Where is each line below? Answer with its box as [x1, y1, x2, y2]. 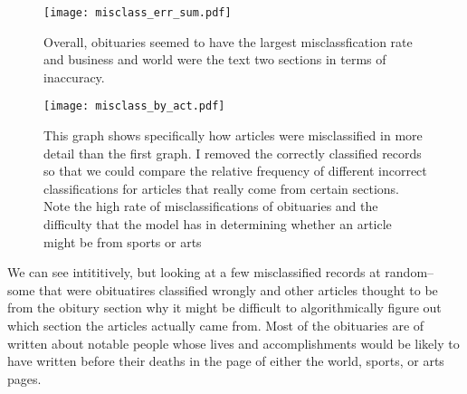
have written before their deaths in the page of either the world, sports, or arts [7, 351, 444, 370]
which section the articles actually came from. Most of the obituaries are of [7, 316, 424, 335]
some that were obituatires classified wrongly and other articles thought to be [7, 280, 438, 299]
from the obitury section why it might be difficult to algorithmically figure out [7, 298, 442, 317]
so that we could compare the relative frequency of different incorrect [43, 161, 427, 180]
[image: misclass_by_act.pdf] [43, 100, 225, 113]
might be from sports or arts [43, 232, 202, 251]
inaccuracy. [43, 67, 105, 86]
